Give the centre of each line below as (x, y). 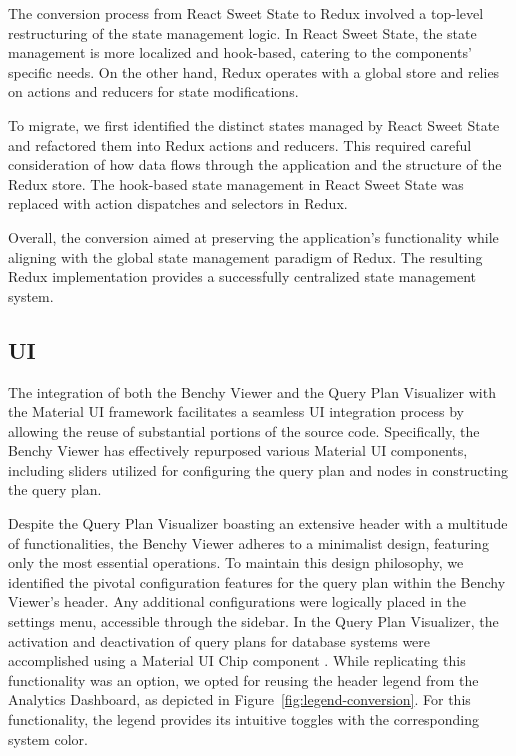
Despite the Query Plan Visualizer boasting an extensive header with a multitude (258, 523)
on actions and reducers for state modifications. (153, 91)
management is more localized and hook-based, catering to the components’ (240, 52)
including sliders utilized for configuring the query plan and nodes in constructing (258, 469)
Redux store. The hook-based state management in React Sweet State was (236, 183)
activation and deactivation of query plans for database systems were (219, 640)
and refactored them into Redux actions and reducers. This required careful (240, 144)
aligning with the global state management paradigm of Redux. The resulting (245, 256)
